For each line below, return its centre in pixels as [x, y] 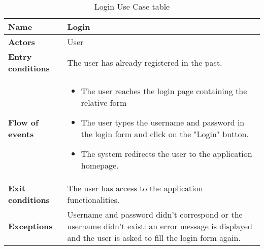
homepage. [100, 165]
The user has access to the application [135, 188]
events [21, 134]
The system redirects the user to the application [167, 154]
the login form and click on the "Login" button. [165, 134]
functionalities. [93, 200]
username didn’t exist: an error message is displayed [160, 226]
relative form [104, 102]
